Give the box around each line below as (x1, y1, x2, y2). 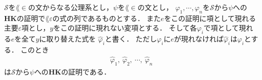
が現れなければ (173, 33, 224, 44)
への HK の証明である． (34, 66, 111, 76)
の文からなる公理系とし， (28, 2, 113, 12)
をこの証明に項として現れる (164, 12, 256, 23)
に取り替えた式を (39, 33, 96, 44)
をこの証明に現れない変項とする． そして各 (53, 22, 197, 33)
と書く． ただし (105, 33, 157, 44)
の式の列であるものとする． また (52, 12, 161, 23)
